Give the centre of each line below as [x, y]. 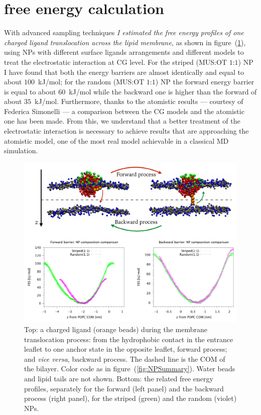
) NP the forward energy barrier [205, 82]
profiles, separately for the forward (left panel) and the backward [124, 388]
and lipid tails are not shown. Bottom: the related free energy [119, 378]
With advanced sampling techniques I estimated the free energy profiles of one [124, 32]
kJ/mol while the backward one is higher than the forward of [163, 91]
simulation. [21, 150]
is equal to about [30, 91]
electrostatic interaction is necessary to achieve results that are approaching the [126, 131]
